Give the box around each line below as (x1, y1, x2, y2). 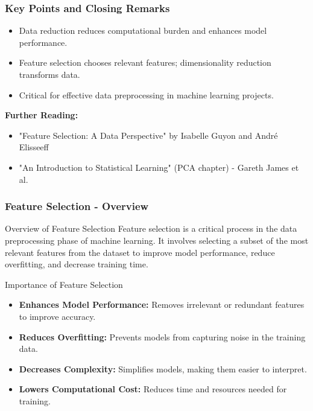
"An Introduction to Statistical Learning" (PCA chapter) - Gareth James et (19, 161, 299, 173)
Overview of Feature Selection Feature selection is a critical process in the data (5, 222, 297, 235)
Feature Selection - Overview (5, 199, 149, 214)
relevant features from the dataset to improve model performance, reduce (5, 246, 275, 258)
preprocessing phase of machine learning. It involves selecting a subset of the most (5, 234, 309, 246)
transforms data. (19, 68, 80, 80)
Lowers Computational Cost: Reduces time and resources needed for (19, 383, 287, 395)
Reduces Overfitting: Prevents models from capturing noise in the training (19, 330, 306, 343)
